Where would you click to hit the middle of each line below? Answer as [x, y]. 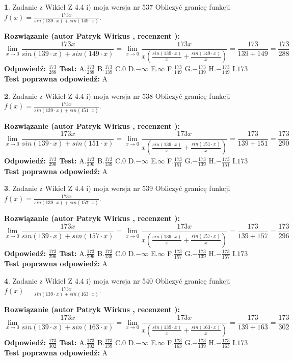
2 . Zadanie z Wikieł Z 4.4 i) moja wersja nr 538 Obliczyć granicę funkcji [117, 95]
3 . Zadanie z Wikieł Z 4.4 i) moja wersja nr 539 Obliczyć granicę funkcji [117, 188]
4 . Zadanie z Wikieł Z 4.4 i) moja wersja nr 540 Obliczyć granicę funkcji [117, 280]
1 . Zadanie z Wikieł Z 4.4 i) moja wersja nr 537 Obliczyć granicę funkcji [117, 7]
